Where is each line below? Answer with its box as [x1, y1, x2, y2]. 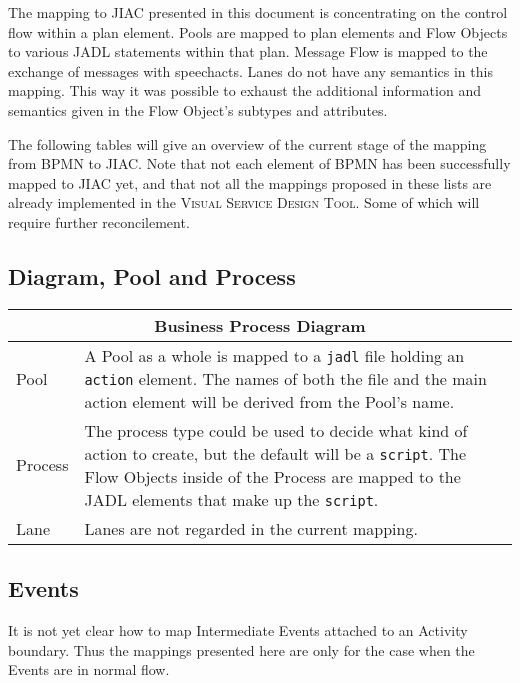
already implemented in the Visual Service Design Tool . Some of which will [8, 192, 480, 213]
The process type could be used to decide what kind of [84, 418, 468, 442]
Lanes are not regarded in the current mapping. [84, 516, 418, 540]
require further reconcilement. [8, 211, 190, 232]
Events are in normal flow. [8, 659, 170, 680]
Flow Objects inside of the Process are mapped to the [84, 464, 461, 488]
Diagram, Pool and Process [8, 260, 296, 291]
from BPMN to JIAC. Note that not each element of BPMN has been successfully [8, 153, 511, 174]
